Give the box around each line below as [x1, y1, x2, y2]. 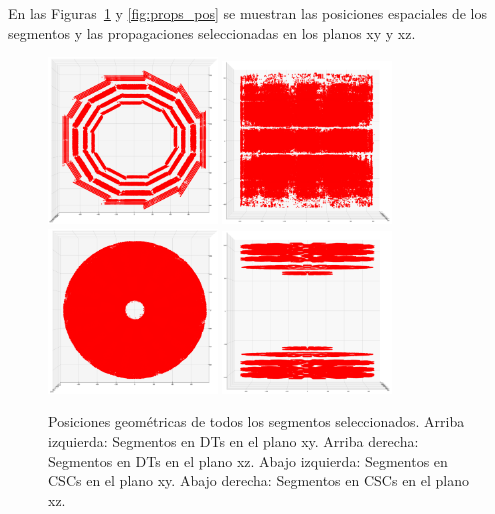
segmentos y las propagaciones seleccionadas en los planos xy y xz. [8, 22, 416, 43]
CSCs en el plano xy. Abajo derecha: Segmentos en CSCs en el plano [48, 470, 470, 491]
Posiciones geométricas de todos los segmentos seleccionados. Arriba [48, 411, 465, 432]
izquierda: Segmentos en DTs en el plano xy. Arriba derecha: [48, 431, 419, 452]
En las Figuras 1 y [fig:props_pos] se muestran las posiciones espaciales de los [8, 3, 487, 23]
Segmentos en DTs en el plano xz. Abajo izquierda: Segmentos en [48, 450, 448, 471]
